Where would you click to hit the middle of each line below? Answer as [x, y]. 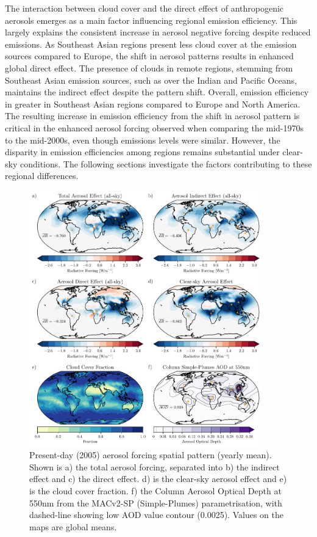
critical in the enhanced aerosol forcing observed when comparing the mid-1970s [155, 127]
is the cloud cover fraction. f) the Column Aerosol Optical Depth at [155, 491]
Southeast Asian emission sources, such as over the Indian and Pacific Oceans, [151, 80]
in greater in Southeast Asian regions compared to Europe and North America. [153, 104]
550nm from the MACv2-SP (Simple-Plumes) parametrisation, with [156, 502]
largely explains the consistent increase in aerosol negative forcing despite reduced [158, 32]
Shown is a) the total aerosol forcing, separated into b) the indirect [155, 466]
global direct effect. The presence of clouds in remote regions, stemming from [149, 68]
